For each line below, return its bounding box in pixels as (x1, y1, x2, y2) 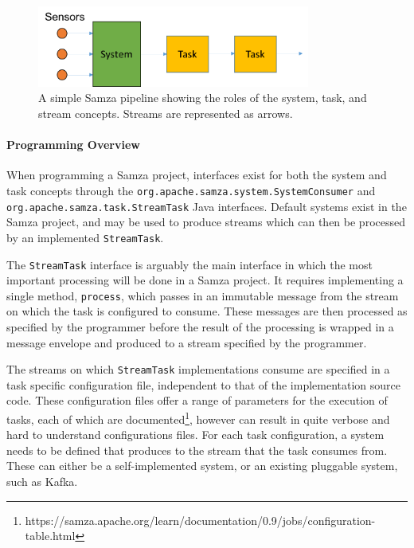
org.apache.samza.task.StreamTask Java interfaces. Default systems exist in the (6, 198, 407, 214)
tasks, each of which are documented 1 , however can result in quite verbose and (6, 409, 390, 427)
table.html (25, 527, 76, 544)
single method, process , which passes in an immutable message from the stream (6, 287, 399, 303)
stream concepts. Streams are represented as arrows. (38, 104, 293, 121)
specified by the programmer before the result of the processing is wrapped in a (6, 319, 394, 335)
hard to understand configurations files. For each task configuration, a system (6, 426, 385, 443)
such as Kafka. (6, 473, 78, 490)
